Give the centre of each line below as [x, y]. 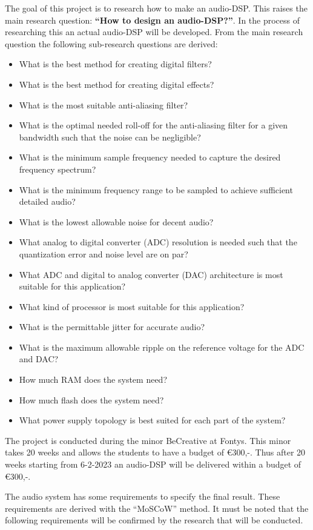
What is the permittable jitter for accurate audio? [112, 327]
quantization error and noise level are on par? [104, 253]
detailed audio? [47, 201]
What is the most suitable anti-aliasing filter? [104, 104]
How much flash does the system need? [91, 399]
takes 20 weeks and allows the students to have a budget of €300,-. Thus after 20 [155, 452]
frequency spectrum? [58, 169]
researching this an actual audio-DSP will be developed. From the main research [154, 32]
